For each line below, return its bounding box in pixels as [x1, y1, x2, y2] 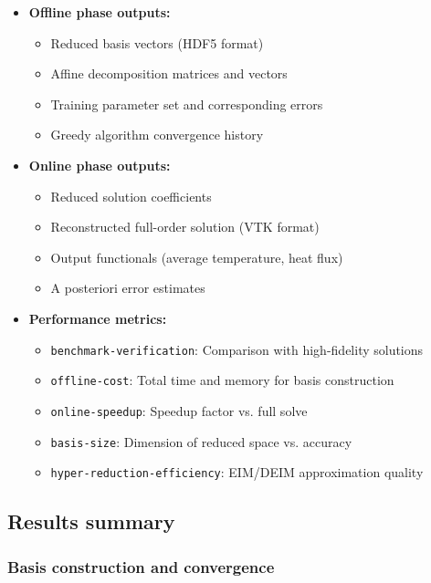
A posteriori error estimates [50, 278, 205, 297]
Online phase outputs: [28, 155, 171, 174]
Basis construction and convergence [7, 555, 275, 578]
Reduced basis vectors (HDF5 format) [50, 33, 264, 52]
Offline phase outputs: [28, 3, 171, 21]
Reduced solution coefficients [50, 186, 212, 205]
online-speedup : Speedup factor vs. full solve [50, 401, 308, 420]
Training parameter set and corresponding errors [50, 94, 323, 113]
